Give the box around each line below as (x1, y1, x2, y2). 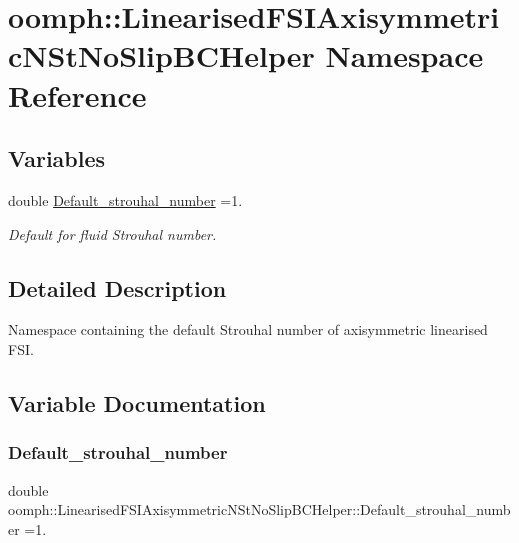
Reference (8, 74, 147, 115)
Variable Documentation (8, 387, 266, 418)
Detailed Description (8, 272, 227, 303)
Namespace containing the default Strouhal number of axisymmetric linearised (8, 319, 488, 340)
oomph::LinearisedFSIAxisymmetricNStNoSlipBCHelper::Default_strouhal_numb (8, 499, 511, 520)
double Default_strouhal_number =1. (8, 189, 243, 210)
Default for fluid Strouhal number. (8, 223, 217, 244)
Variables (8, 143, 106, 174)
